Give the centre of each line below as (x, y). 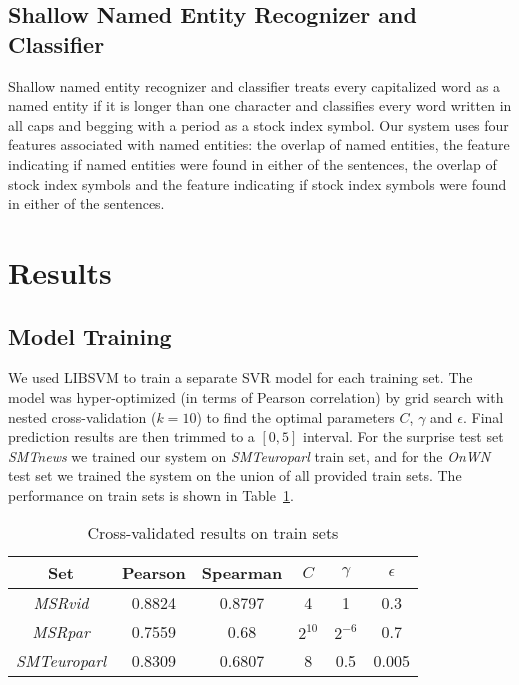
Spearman (242, 573)
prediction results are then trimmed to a (131, 436)
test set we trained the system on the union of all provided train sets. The (235, 475)
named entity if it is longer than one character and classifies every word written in (260, 105)
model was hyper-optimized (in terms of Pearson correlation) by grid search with (256, 396)
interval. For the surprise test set (403, 436)
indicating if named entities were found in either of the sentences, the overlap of (252, 163)
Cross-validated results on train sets (213, 533)
